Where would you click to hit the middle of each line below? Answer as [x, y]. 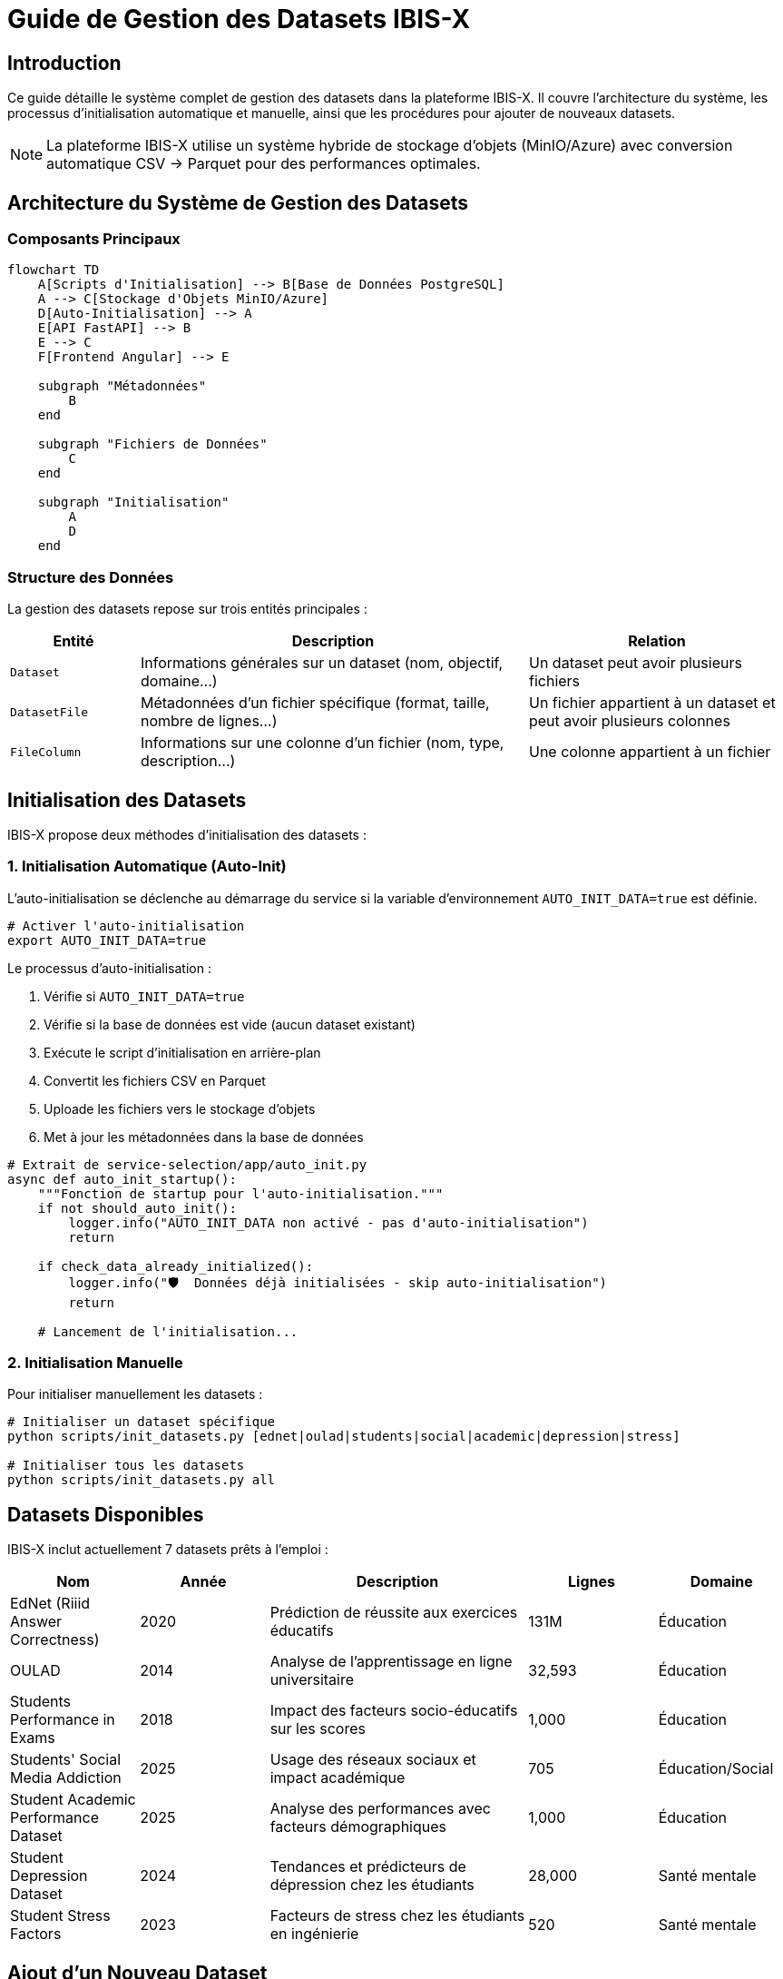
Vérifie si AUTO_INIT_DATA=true [144, 996]
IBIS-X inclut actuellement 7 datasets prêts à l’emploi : [168, 1550]
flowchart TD [54, 270]
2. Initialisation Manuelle [95, 1363]
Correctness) [55, 1640]
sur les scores [318, 1729]
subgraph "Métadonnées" [122, 386]
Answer [36, 1622]
